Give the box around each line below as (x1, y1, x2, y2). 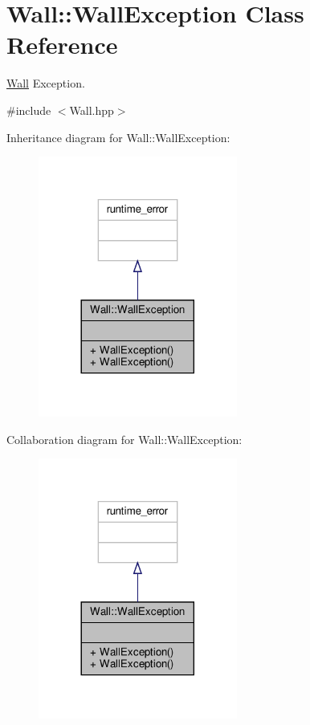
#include (6, 101, 51, 118)
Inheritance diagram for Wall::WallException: (6, 128, 230, 145)
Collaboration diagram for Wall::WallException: (6, 430, 243, 447)
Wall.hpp (69, 101, 114, 118)
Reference (6, 28, 118, 61)
